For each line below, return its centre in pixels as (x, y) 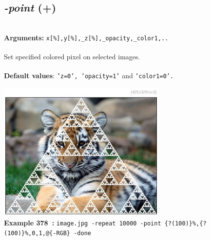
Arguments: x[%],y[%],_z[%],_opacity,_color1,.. (86, 37)
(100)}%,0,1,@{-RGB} (37, 233)
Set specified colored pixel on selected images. (72, 57)
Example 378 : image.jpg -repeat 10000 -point (83, 223)
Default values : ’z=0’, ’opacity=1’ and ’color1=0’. (89, 76)
